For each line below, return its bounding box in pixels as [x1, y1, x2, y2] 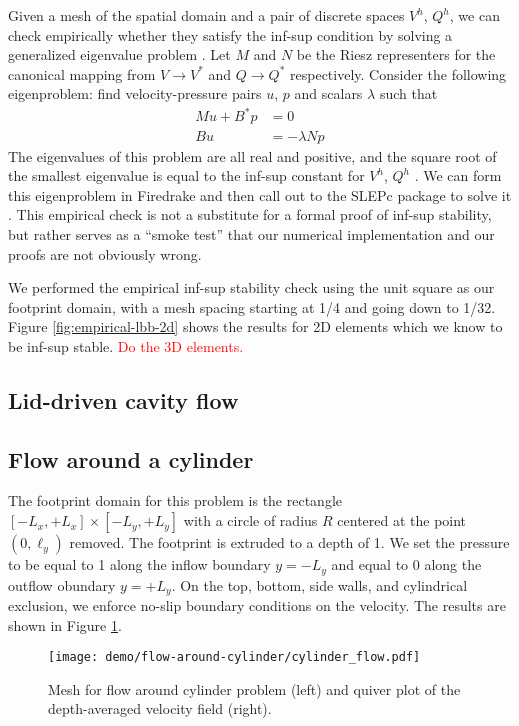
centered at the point [337, 510, 467, 531]
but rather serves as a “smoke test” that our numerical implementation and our [8, 223, 495, 244]
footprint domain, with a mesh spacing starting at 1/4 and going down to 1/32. [8, 296, 496, 317]
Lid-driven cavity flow [8, 384, 239, 415]
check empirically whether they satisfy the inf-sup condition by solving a [8, 24, 453, 45]
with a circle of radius [183, 510, 318, 531]
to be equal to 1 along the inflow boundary [8, 554, 271, 575]
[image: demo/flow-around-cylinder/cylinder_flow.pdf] [48, 650, 421, 665]
